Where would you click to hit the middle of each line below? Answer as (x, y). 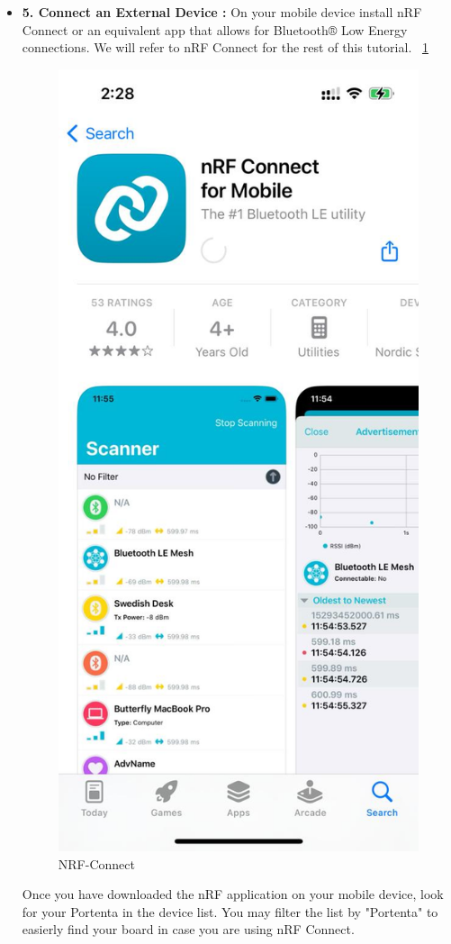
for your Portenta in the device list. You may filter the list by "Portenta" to (230, 911)
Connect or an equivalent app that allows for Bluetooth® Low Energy (215, 29)
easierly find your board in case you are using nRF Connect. (188, 929)
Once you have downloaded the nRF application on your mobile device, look (233, 894)
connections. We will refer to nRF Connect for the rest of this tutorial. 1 (225, 47)
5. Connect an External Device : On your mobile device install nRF (222, 12)
